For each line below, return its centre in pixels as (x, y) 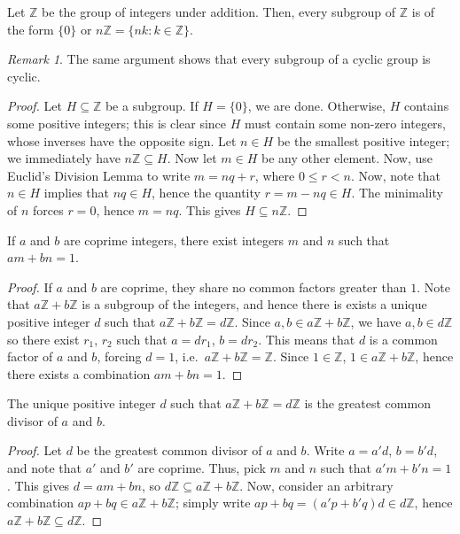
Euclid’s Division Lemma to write (99, 175)
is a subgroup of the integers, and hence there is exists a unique (254, 304)
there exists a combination (79, 373)
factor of (30, 356)
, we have (376, 321)
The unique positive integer (82, 403)
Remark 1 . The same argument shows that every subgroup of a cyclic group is (219, 59)
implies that (76, 193)
